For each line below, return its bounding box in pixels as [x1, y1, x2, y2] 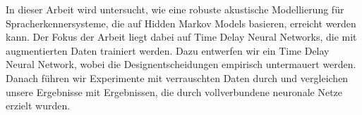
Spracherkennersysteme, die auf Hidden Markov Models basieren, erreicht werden [6, 15, 356, 30]
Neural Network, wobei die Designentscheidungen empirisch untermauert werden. [6, 57, 356, 72]
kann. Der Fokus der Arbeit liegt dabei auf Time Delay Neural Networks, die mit [6, 29, 357, 44]
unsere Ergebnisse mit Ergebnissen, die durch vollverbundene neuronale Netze [6, 84, 343, 99]
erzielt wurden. [6, 98, 71, 113]
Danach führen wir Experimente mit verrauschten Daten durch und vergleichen [6, 70, 349, 85]
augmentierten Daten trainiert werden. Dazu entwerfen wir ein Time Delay [6, 43, 330, 57]
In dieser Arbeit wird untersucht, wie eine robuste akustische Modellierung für [6, 2, 344, 16]
